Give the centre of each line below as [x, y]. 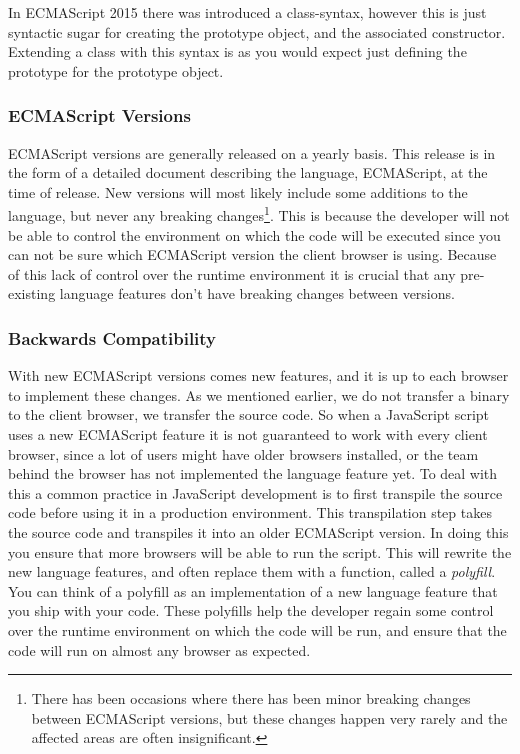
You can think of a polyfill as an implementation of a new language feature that [253, 590]
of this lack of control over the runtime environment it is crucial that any [232, 273]
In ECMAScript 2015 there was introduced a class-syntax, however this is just [247, 12]
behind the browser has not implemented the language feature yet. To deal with [253, 473]
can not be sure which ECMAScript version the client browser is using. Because [252, 254]
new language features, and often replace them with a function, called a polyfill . [252, 571]
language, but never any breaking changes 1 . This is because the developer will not [259, 214]
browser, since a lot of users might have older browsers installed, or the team [243, 453]
